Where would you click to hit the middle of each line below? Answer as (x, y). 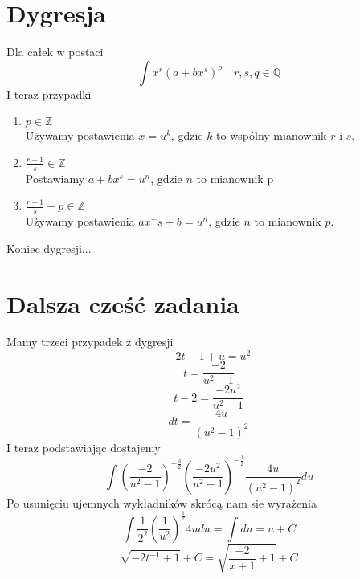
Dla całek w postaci (55, 52)
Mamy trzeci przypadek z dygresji (90, 342)
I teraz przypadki (49, 94)
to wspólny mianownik (272, 135)
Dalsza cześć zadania (123, 303)
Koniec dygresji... (49, 248)
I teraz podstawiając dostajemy (84, 447)
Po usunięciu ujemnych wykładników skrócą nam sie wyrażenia (162, 502)
